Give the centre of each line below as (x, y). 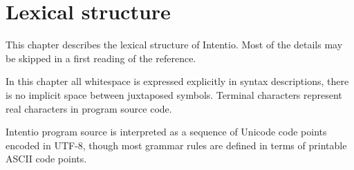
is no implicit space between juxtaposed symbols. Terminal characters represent (174, 94)
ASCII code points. (46, 159)
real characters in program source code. (89, 108)
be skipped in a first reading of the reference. (101, 58)
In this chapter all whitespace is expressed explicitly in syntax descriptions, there (177, 81)
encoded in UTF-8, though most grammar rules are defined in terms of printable (176, 145)
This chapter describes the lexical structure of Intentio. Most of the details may (174, 45)
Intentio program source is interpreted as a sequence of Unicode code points (166, 132)
